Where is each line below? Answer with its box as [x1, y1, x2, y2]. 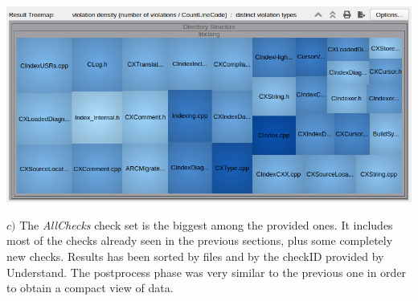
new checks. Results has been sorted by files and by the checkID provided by [6, 247, 384, 264]
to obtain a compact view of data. [6, 279, 174, 296]
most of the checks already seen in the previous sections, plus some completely [6, 232, 393, 249]
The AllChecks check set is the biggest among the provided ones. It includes [19, 216, 393, 233]
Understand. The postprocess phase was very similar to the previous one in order [6, 263, 407, 280]
